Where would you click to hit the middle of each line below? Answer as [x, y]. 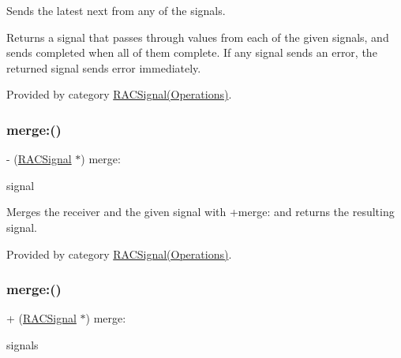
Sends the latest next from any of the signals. [116, 10]
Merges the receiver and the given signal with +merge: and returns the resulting [200, 212]
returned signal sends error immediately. [104, 67]
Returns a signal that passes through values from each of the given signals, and [198, 37]
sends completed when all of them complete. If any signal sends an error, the [192, 52]
